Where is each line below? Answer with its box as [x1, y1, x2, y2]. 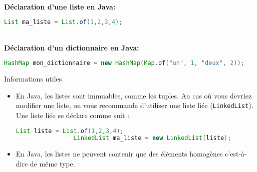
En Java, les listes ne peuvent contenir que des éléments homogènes [16, 148, 223, 159]
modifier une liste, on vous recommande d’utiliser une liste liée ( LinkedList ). [16, 100, 253, 110]
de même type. [30, 158, 75, 168]
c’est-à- [225, 148, 247, 159]
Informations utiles [4, 73, 62, 84]
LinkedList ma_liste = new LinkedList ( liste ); [73, 134, 231, 142]
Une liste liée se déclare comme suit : [16, 109, 129, 120]
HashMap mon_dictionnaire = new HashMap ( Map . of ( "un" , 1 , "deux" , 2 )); [4, 59, 244, 67]
